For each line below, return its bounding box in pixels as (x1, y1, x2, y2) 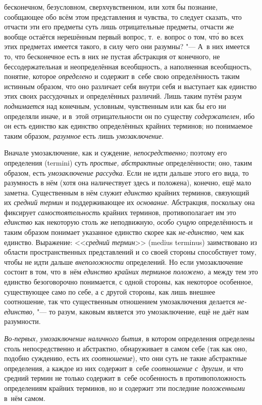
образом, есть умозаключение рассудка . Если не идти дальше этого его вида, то (4, 167, 249, 178)
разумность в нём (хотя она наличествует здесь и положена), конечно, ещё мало (4, 177, 251, 188)
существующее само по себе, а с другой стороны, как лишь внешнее (4, 286, 216, 297)
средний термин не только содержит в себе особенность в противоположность (4, 373, 246, 383)
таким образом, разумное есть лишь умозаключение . (4, 130, 164, 141)
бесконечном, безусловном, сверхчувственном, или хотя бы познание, (4, 2, 218, 12)
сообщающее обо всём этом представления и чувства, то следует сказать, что (4, 11, 242, 22)
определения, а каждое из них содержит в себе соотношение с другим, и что (4, 362, 243, 373)
